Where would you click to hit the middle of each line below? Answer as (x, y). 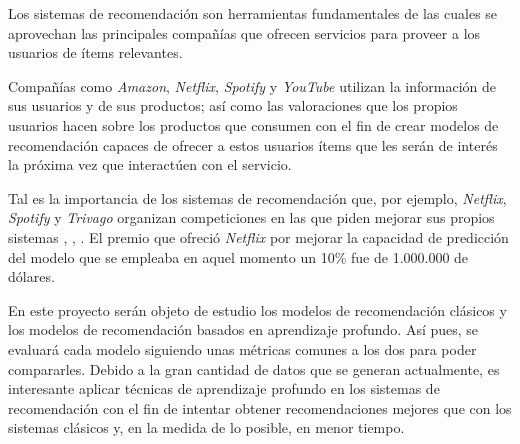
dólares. (31, 276)
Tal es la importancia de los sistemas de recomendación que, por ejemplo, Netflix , (257, 197)
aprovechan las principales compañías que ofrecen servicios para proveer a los (244, 32)
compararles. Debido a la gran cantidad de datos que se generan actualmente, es (254, 368)
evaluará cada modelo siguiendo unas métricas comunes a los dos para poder (242, 348)
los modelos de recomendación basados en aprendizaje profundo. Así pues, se (243, 329)
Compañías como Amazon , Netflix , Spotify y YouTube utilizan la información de (252, 85)
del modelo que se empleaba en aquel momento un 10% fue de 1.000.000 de (238, 256)
